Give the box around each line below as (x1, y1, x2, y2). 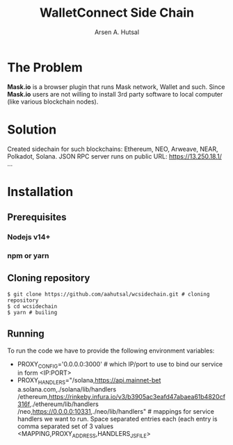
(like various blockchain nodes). (7, 97, 99, 106)
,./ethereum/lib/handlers (29, 400, 99, 408)
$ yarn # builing (7, 309, 58, 316)
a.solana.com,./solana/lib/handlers (17, 385, 117, 394)
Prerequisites (7, 211, 67, 223)
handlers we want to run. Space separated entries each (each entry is (17, 415, 218, 423)
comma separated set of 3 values (17, 422, 113, 430)
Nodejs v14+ (7, 232, 51, 242)
